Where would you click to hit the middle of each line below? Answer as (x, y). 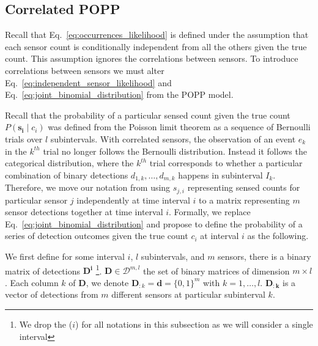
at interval (220, 236)
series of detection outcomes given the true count (97, 236)
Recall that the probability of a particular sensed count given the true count (148, 115)
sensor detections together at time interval (84, 212)
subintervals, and (173, 256)
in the (16, 151)
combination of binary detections (67, 175)
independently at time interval (133, 200)
